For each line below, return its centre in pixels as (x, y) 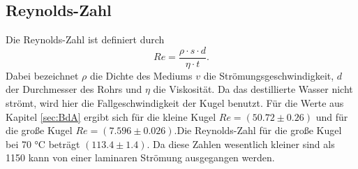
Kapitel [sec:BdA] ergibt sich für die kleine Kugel (111, 116)
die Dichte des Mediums (141, 75)
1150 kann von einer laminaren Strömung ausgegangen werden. (140, 157)
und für (332, 116)
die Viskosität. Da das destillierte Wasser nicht (253, 89)
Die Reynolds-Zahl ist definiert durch (85, 39)
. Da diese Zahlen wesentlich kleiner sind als (241, 144)
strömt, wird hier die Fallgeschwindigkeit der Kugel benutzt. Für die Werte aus (175, 103)
